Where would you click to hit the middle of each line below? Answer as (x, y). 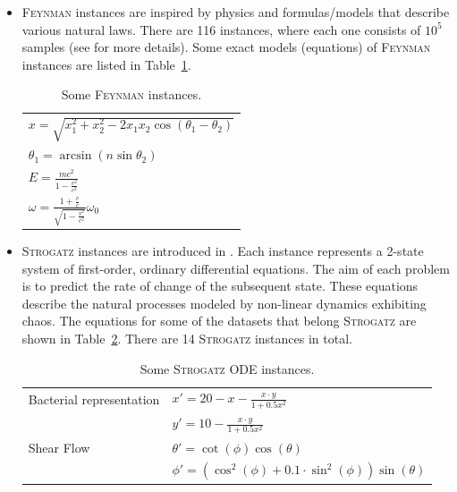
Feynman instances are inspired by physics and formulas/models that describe (236, 12)
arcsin (76, 156)
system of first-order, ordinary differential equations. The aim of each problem (236, 268)
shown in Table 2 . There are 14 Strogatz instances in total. (187, 339)
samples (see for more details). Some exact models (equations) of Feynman (226, 47)
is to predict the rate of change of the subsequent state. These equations (220, 286)
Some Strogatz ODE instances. (227, 368)
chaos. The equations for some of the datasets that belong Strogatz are (219, 321)
